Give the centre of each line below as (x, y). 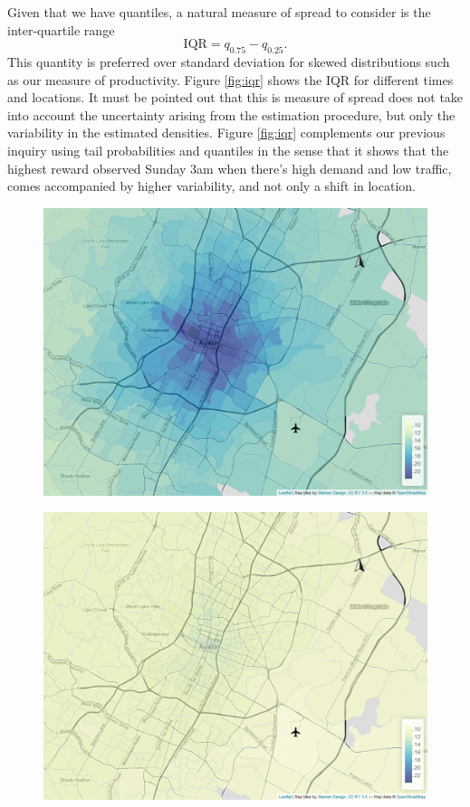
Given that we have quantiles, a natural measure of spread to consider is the (219, 12)
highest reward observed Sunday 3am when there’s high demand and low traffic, (230, 168)
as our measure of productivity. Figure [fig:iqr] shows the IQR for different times (230, 79)
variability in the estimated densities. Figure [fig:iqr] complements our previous (226, 133)
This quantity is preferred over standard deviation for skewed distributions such (229, 61)
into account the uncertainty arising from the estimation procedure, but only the (231, 114)
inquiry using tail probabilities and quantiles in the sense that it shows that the (228, 150)
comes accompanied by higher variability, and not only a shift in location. (211, 186)
